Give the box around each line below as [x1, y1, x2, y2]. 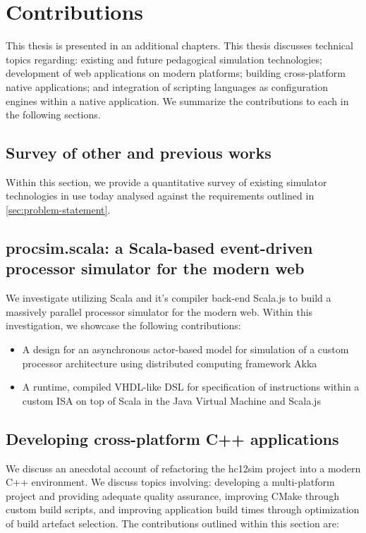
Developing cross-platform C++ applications [6, 427, 339, 449]
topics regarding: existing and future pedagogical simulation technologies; [6, 51, 322, 66]
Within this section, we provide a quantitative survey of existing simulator [6, 174, 327, 189]
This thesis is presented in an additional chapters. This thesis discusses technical [6, 38, 353, 53]
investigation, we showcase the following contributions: [6, 318, 241, 333]
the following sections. [6, 107, 101, 122]
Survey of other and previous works [6, 142, 272, 164]
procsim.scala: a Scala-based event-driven [6, 237, 313, 259]
